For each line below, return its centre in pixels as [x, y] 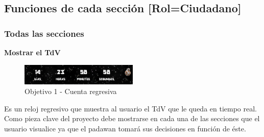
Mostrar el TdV [32, 52]
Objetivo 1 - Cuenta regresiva [71, 91]
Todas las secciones [44, 33]
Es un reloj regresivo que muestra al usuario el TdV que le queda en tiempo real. [130, 108]
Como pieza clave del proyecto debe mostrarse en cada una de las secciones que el [132, 118]
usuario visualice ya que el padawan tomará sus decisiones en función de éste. [125, 129]
